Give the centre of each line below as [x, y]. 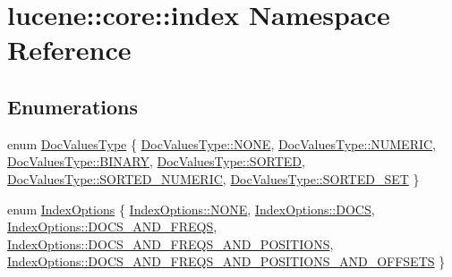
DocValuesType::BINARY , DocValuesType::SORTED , [156, 161]
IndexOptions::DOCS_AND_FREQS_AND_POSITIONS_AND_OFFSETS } [226, 261]
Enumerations [73, 106]
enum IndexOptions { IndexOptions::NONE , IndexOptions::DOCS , [191, 209]
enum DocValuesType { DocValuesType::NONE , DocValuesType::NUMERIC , [222, 143]
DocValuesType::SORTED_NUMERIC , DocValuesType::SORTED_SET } [213, 178]
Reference [69, 50]
